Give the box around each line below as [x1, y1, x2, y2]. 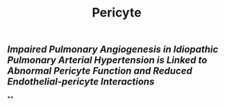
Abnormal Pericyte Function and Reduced [7, 65, 192, 77]
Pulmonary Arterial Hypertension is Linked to [7, 54, 208, 66]
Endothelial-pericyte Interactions [7, 76, 155, 87]
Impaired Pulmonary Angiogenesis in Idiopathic [7, 43, 219, 56]
